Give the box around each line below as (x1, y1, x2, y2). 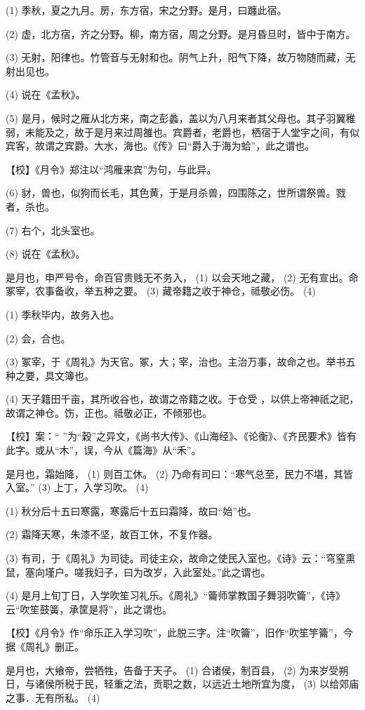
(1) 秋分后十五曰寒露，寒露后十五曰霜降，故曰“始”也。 (6, 503, 257, 518)
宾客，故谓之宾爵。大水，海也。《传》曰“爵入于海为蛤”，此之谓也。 (6, 138, 315, 153)
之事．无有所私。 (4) (6, 690, 100, 704)
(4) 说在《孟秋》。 (6, 87, 86, 102)
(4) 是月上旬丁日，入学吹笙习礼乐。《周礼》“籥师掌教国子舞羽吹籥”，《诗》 (6, 588, 345, 603)
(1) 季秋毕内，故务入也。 (6, 307, 120, 321)
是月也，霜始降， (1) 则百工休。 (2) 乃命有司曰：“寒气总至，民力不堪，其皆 (6, 466, 354, 481)
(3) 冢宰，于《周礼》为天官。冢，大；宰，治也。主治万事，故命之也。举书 (6, 354, 346, 369)
